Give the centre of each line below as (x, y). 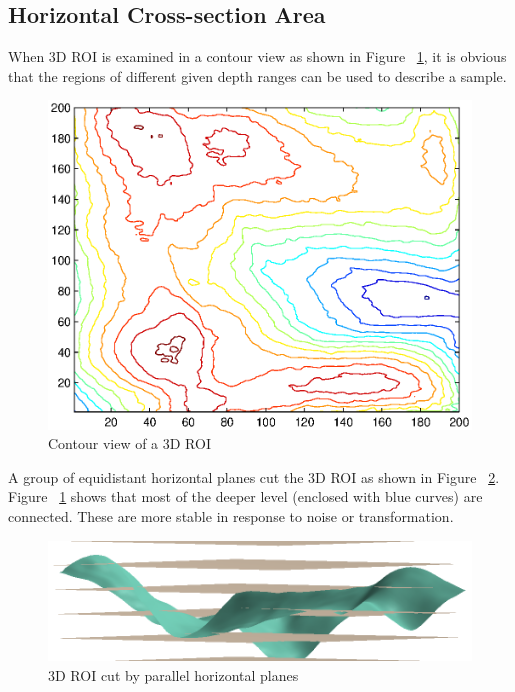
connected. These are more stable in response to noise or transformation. (231, 515)
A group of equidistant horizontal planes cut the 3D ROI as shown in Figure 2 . (254, 476)
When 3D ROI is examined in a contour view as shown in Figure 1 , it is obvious (257, 56)
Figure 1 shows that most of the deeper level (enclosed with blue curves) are (245, 496)
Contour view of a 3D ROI (129, 443)
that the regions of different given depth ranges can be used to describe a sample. (257, 75)
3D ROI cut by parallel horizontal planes (173, 674)
